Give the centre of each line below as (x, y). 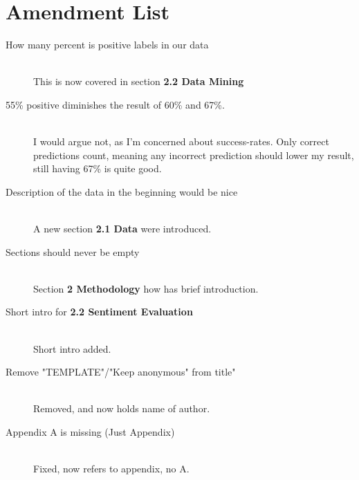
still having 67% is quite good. (98, 168)
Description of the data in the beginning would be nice (122, 191)
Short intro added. (72, 348)
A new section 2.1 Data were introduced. (122, 229)
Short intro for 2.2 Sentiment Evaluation (99, 312)
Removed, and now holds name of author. (122, 408)
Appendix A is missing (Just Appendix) (90, 432)
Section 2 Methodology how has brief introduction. (146, 288)
